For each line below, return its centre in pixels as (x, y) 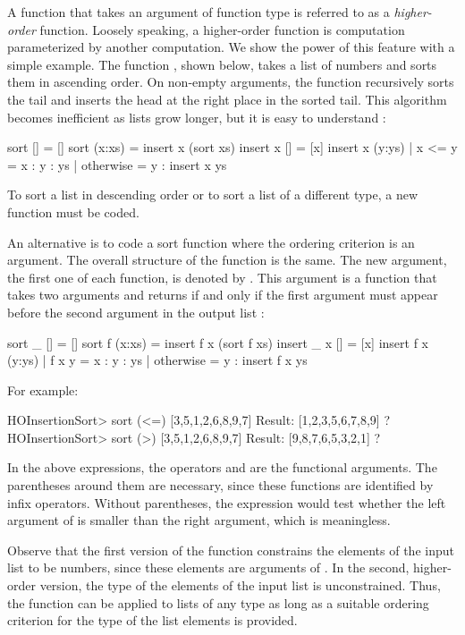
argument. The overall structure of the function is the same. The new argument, (227, 260)
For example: (43, 389)
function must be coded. (73, 212)
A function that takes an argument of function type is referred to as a (199, 12)
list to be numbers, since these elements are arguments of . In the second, (208, 567)
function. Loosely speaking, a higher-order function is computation (222, 29)
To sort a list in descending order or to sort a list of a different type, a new (213, 195)
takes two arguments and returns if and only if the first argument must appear (223, 295)
